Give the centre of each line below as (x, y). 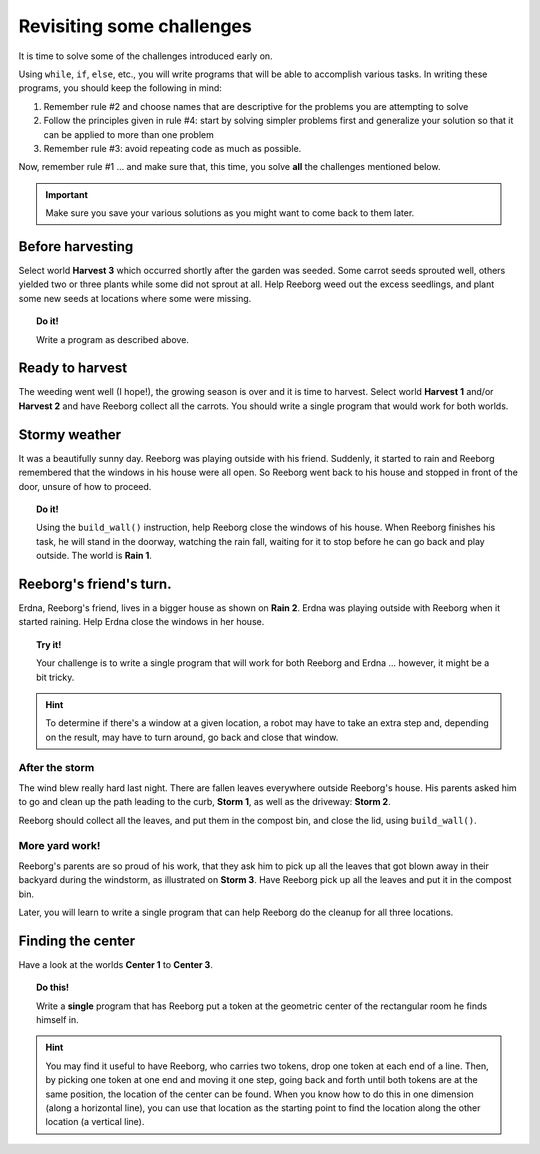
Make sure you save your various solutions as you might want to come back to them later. (230, 213)
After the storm (56, 768)
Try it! (49, 644)
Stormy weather (70, 434)
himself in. (57, 1020)
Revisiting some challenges (135, 26)
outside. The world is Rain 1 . (94, 556)
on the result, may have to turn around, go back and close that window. (192, 737)
